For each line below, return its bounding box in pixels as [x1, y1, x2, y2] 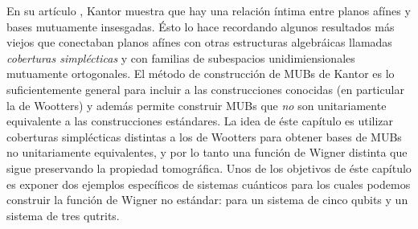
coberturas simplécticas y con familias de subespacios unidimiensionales [6, 49, 355, 66]
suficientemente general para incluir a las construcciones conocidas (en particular [6, 80, 404, 97]
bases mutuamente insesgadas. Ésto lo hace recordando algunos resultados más [6, 18, 395, 35]
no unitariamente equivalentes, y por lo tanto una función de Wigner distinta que [6, 144, 408, 161]
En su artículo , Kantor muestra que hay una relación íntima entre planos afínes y [6, 2, 411, 18]
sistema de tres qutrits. [6, 207, 120, 223]
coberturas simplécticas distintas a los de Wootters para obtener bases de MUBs [6, 128, 402, 145]
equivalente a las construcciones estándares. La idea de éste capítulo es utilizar [6, 112, 394, 129]
